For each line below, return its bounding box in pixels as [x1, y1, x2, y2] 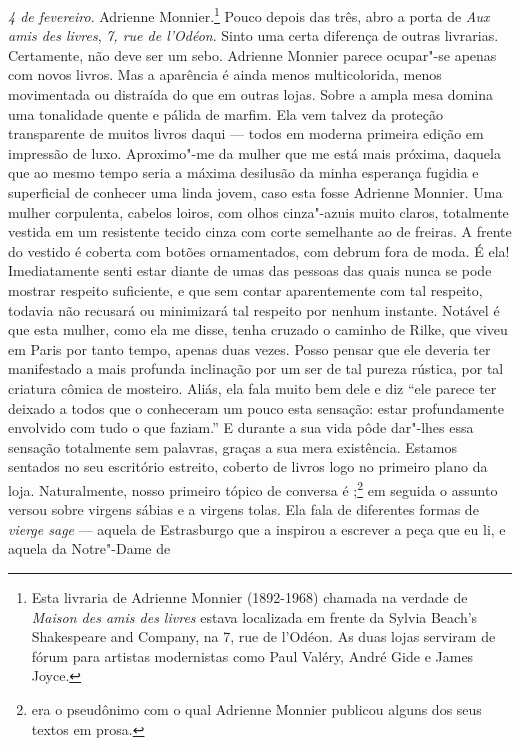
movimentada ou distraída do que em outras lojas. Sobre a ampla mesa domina [8, 84, 493, 105]
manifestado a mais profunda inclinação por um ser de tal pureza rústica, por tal [8, 358, 504, 379]
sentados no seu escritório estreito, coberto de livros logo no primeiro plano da [8, 456, 488, 477]
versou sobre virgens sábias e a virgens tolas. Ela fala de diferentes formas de [8, 499, 479, 520]
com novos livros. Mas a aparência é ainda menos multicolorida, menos [8, 64, 442, 85]
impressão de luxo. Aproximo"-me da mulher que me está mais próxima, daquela [8, 142, 501, 163]
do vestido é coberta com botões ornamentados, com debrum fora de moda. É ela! [8, 240, 510, 261]
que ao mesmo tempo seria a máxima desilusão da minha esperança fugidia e [8, 162, 479, 183]
